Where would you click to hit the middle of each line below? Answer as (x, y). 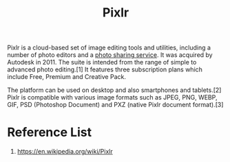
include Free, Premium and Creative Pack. (66, 77)
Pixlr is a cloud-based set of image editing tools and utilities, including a (109, 48)
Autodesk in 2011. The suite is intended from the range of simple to (102, 62)
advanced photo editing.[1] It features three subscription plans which (105, 69)
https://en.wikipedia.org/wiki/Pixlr (65, 152)
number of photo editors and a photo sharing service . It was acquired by (110, 55)
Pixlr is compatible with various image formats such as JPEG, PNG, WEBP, (112, 97)
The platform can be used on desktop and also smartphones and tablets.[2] (114, 90)
